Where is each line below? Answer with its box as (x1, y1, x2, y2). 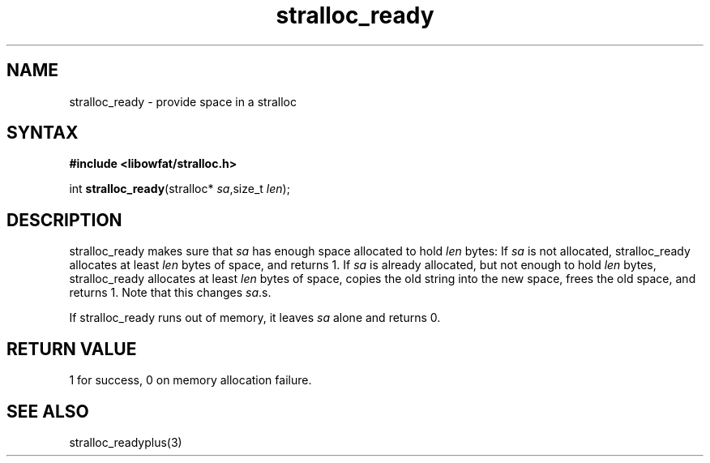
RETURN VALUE (6, 338, 137, 359)
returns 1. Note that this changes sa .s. (69, 285, 272, 300)
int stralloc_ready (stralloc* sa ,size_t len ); (69, 182, 290, 196)
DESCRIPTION (6, 209, 122, 230)
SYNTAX (6, 122, 79, 144)
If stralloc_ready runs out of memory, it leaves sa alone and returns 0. (69, 311, 441, 325)
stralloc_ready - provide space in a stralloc (69, 94, 297, 109)
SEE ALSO (6, 401, 89, 422)
